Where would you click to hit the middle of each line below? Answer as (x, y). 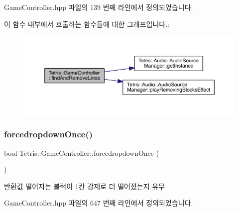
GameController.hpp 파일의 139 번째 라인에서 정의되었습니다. (99, 7)
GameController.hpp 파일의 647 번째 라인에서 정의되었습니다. (99, 203)
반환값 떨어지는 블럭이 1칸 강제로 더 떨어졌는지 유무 (84, 186)
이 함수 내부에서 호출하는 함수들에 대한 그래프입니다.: (87, 24)
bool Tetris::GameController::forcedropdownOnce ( (82, 153)
